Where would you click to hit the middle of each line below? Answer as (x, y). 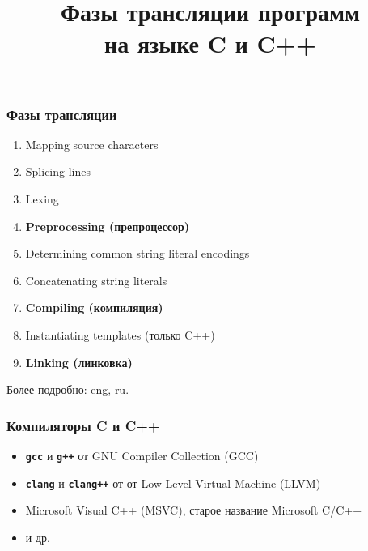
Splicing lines (58, 171)
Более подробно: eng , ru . (68, 389)
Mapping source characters (92, 144)
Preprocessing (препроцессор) (108, 226)
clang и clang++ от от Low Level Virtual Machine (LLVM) (173, 483)
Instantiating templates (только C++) (120, 335)
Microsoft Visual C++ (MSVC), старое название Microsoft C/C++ (194, 510)
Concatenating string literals (96, 280)
